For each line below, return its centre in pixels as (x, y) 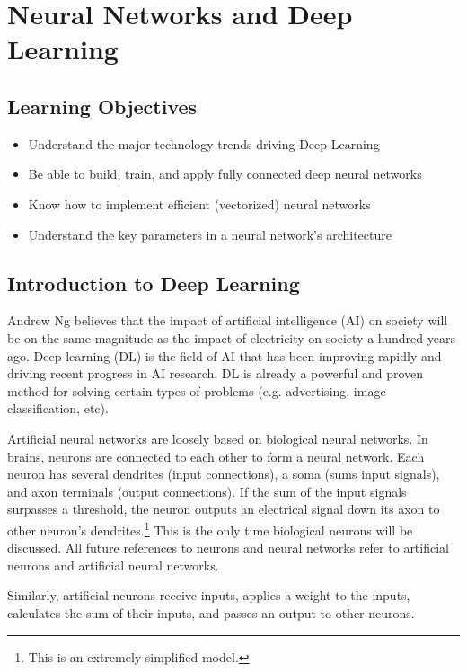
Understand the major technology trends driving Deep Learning (204, 143)
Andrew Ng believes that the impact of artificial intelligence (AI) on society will (228, 320)
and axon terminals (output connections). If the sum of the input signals (207, 491)
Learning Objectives (102, 106)
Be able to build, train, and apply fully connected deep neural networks (225, 174)
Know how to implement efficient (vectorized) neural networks (199, 203)
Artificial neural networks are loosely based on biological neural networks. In (218, 438)
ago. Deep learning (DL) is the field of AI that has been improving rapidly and (225, 355)
